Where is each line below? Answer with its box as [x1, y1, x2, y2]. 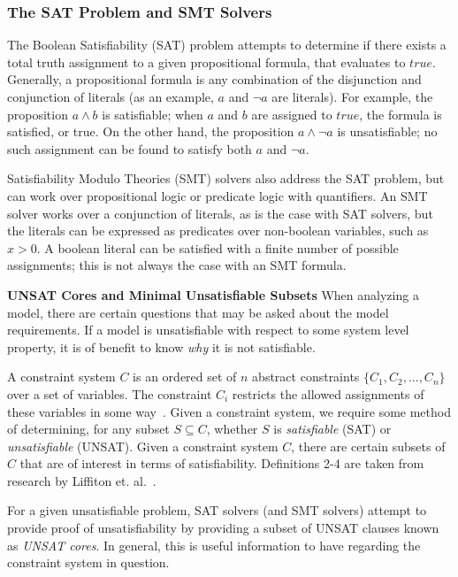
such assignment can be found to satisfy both [7, 139, 252, 158]
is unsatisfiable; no [337, 122, 438, 141]
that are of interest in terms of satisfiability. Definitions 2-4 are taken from [19, 454, 424, 473]
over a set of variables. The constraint [7, 384, 212, 403]
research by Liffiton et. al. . [7, 471, 156, 489]
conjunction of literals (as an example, [7, 88, 214, 105]
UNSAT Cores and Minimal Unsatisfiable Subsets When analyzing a [7, 285, 419, 304]
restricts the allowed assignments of [232, 384, 424, 403]
